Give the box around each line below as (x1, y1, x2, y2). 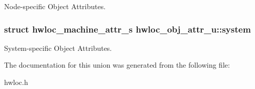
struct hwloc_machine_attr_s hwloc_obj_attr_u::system (4, 22, 251, 35)
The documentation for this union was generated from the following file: (4, 60, 230, 70)
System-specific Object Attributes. (4, 42, 112, 53)
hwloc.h (4, 77, 28, 87)
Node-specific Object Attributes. (4, 1, 106, 11)
